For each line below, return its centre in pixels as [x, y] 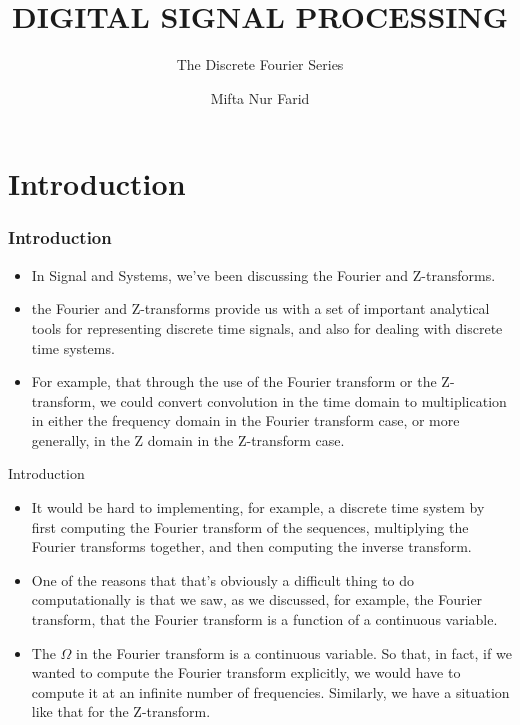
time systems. [73, 347]
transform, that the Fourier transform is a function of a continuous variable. [264, 619]
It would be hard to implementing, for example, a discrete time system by [258, 507]
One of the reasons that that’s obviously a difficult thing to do [223, 579]
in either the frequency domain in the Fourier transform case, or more [245, 420]
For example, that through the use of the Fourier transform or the [234, 381]
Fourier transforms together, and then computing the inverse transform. [251, 546]
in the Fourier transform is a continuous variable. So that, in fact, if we [294, 652]
